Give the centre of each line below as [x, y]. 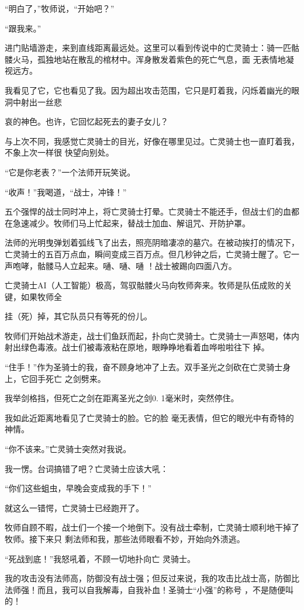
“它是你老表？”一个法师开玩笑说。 [70, 172]
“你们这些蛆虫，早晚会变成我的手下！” [78, 488]
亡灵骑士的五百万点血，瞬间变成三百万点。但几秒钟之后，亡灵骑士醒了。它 [148, 254]
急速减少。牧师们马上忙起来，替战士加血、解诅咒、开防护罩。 [131, 223]
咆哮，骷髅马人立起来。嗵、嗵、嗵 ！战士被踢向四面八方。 [125, 265]
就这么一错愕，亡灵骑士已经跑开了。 [74, 507]
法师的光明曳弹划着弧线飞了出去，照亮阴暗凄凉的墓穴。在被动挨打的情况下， [152, 242]
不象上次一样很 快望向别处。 [59, 152]
